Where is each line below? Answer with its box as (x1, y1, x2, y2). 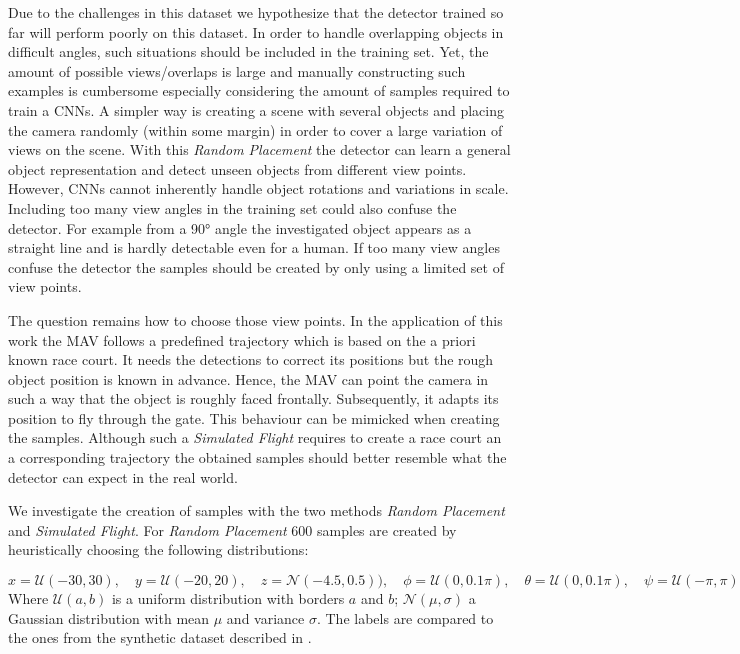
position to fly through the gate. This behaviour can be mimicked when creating (8, 407, 500, 428)
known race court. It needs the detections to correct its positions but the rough (8, 349, 494, 370)
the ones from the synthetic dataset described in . (8, 627, 312, 648)
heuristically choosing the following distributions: (8, 539, 309, 560)
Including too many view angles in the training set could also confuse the (8, 197, 457, 218)
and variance (226, 607, 305, 628)
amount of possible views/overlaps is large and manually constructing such (8, 60, 466, 81)
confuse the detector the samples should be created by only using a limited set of (8, 256, 504, 277)
